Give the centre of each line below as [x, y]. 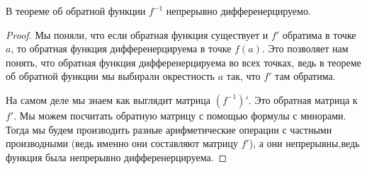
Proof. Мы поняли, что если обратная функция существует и [137, 34]
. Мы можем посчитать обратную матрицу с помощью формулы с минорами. [180, 115]
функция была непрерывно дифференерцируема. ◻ [117, 157]
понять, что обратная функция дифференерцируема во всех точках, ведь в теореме [183, 62]
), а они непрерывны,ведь [304, 143]
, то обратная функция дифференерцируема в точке [121, 48]
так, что [243, 76]
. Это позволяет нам [305, 48]
